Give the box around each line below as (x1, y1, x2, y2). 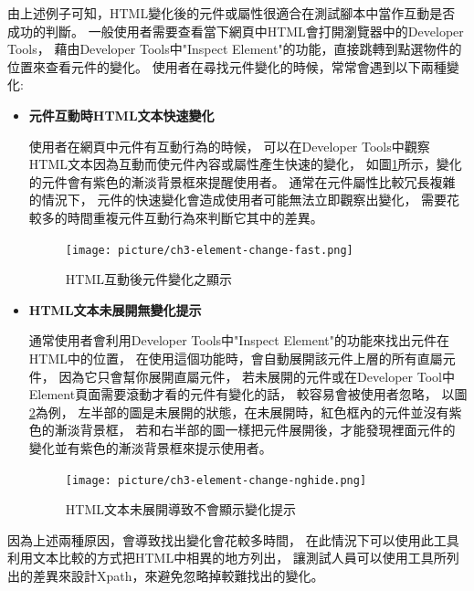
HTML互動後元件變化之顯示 (65, 269, 232, 289)
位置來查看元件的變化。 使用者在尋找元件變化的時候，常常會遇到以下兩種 (7, 57, 447, 76)
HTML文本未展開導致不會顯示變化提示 (65, 500, 296, 519)
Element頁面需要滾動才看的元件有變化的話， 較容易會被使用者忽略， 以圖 (28, 385, 468, 404)
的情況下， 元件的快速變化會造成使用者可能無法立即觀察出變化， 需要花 (28, 190, 460, 209)
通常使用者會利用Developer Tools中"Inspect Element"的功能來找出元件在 (28, 331, 450, 350)
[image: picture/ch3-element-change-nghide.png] (65, 473, 367, 487)
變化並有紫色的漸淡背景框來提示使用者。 (28, 438, 272, 457)
